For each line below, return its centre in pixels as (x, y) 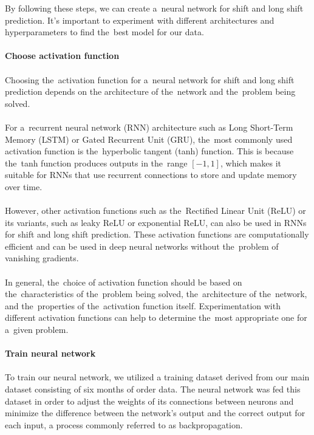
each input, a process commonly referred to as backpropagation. (124, 424)
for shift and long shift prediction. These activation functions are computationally (157, 234)
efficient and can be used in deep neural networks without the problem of (142, 246)
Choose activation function (62, 56)
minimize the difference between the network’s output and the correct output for (155, 413)
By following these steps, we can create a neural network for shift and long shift (154, 8)
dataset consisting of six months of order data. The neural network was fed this (153, 389)
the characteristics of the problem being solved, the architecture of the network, (156, 294)
